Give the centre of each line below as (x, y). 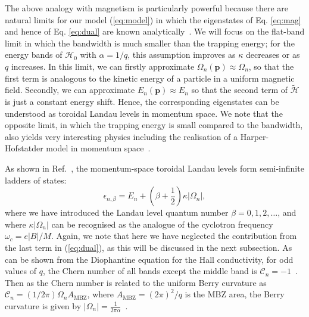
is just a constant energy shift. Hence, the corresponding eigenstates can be (142, 101)
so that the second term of (240, 90)
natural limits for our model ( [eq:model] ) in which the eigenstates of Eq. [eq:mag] (153, 19)
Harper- (255, 136)
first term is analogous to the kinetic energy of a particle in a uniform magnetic (150, 78)
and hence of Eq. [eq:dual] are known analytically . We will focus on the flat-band (155, 31)
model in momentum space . (98, 148)
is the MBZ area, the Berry (235, 294)
